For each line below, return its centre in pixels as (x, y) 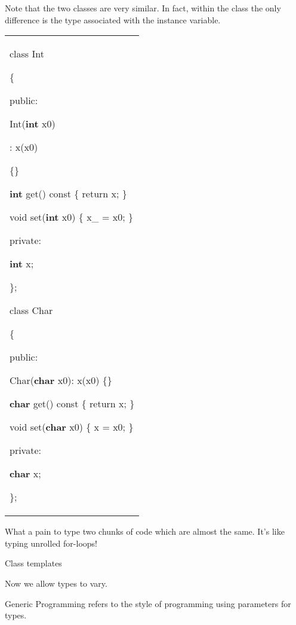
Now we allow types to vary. (56, 583)
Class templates (33, 563)
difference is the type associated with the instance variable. (113, 19)
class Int (27, 54)
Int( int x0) (33, 124)
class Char (31, 310)
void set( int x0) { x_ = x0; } (71, 217)
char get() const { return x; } (72, 404)
